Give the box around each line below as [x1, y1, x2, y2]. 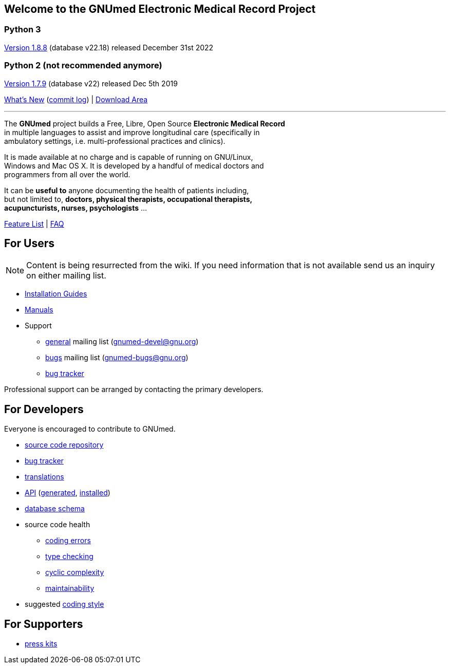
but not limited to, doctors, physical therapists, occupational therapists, [4, 194, 253, 203]
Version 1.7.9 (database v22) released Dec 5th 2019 [4, 79, 178, 88]
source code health [25, 520, 90, 529]
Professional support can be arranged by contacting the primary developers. [4, 385, 264, 394]
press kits [25, 639, 58, 648]
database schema [25, 504, 85, 513]
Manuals [25, 305, 53, 314]
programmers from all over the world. [4, 170, 130, 179]
